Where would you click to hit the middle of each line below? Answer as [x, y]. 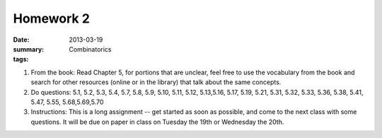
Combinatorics [91, 49]
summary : [29, 49]
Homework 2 [51, 18]
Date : [21, 40]
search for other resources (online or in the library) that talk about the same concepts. [156, 82]
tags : [21, 59]
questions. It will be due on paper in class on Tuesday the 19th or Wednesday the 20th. [157, 122]
